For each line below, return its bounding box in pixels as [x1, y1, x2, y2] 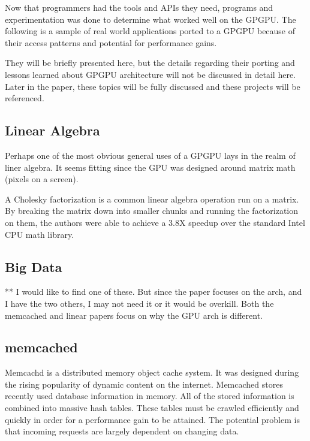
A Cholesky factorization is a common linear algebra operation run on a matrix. [5, 192, 299, 205]
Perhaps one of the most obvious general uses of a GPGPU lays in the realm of [5, 149, 296, 161]
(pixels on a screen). [5, 173, 79, 185]
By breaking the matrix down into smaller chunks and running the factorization [5, 204, 299, 217]
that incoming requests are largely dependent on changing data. [5, 425, 239, 437]
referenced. [5, 92, 44, 104]
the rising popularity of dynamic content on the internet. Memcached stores [5, 377, 283, 390]
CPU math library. [5, 228, 74, 240]
